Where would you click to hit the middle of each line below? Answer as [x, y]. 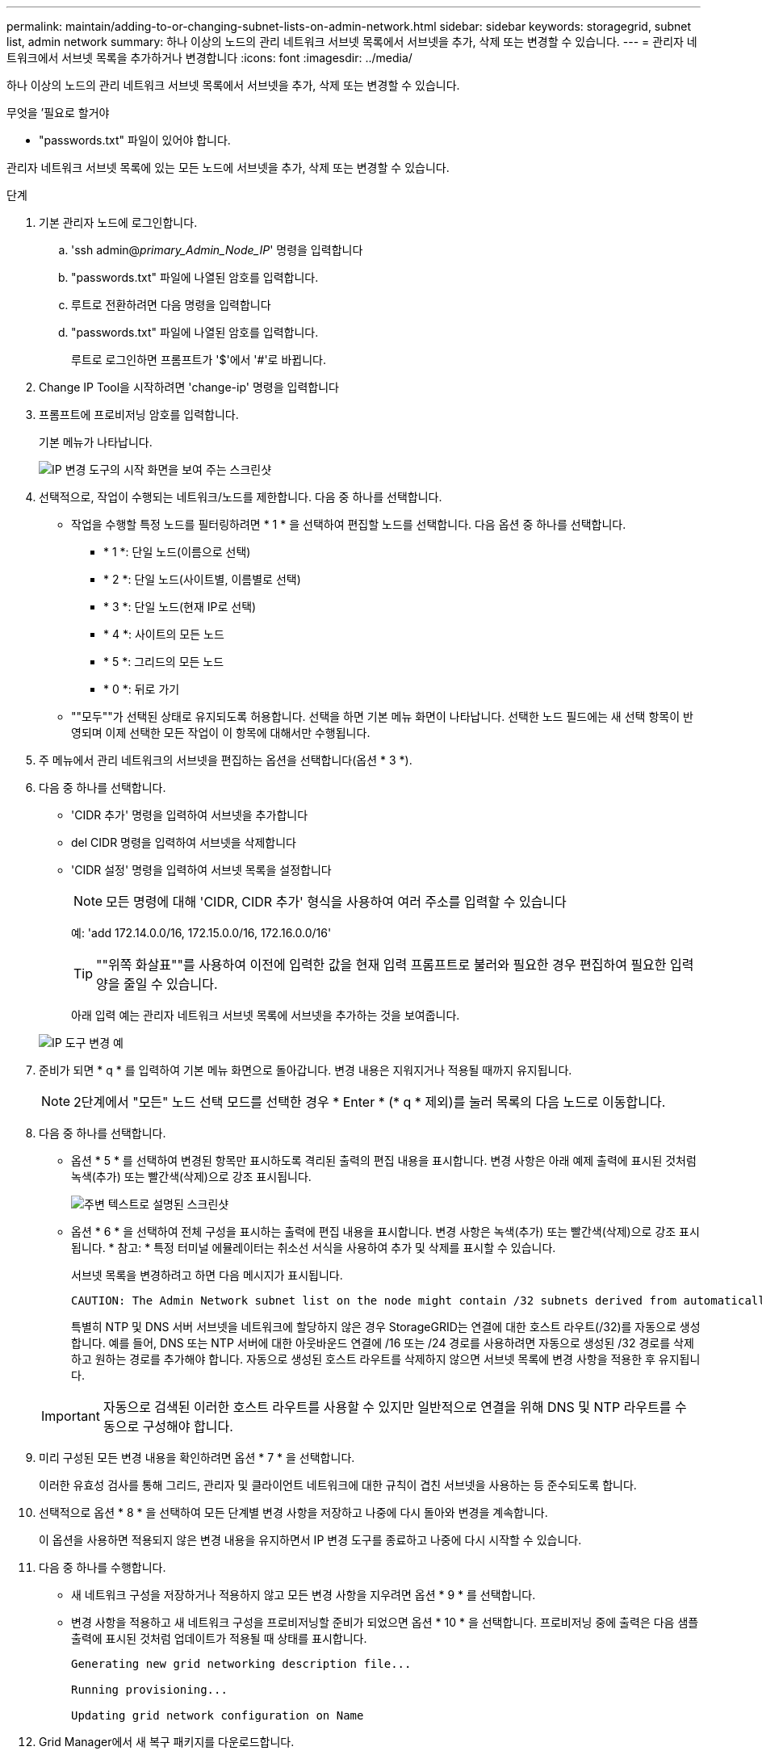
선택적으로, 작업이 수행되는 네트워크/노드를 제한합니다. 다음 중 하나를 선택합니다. [241, 497]
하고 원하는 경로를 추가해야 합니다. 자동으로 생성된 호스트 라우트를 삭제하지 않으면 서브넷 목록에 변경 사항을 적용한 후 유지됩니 [386, 1359]
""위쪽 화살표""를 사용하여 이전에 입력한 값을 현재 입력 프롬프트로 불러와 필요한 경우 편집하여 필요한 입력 [395, 965]
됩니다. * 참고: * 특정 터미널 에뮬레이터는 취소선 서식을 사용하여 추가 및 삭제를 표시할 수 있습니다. [314, 1248]
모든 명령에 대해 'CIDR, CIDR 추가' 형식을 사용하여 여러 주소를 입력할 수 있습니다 [336, 902]
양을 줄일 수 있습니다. [157, 984]
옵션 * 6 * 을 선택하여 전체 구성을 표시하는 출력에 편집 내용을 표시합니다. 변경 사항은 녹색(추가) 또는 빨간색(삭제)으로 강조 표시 [385, 1231]
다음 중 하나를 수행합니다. [103, 1567]
